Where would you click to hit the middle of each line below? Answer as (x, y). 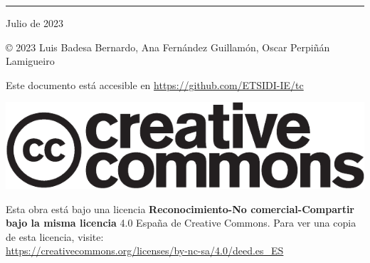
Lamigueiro (30, 61)
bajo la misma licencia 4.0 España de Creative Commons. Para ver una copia (181, 223)
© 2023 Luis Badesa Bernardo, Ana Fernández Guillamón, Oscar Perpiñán (168, 47)
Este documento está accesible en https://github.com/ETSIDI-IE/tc (155, 84)
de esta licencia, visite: (55, 236)
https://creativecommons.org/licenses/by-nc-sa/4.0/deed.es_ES (145, 251)
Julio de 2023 (35, 23)
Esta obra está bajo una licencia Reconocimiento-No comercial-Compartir (180, 208)
